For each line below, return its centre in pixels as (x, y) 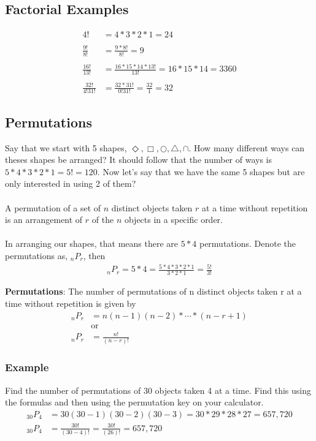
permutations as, (37, 255)
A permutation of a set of (53, 207)
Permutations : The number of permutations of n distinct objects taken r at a (153, 291)
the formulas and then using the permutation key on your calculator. (134, 402)
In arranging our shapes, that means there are (91, 243)
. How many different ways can (247, 147)
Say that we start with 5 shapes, (66, 147)
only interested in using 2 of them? (71, 183)
